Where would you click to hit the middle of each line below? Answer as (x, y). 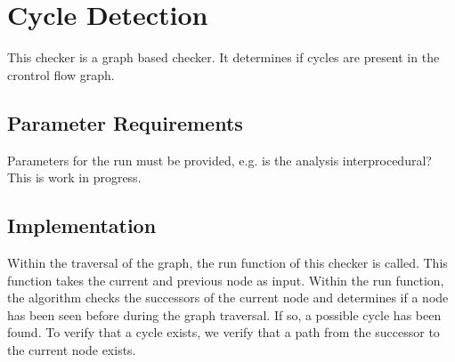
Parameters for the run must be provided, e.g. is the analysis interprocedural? (219, 160)
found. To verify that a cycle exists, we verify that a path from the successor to (223, 332)
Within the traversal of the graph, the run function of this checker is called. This (227, 262)
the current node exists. (72, 349)
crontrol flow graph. (61, 74)
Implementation (82, 225)
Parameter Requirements (125, 122)
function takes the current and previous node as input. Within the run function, (226, 280)
